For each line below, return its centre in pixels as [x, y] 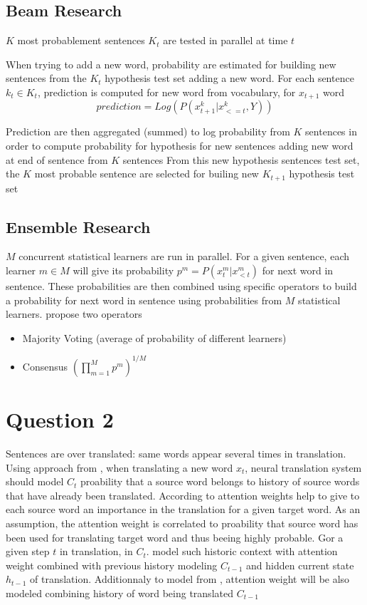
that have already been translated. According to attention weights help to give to [183, 495]
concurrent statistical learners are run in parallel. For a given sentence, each [184, 256]
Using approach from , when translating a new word [119, 467]
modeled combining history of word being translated [119, 593]
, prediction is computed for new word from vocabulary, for [166, 92]
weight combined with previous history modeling [112, 565]
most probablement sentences [81, 40]
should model [35, 481]
